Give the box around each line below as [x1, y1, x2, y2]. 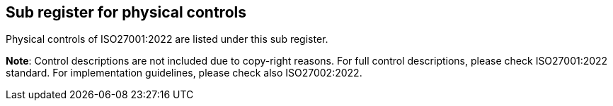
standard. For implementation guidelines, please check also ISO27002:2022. [6, 67, 362, 79]
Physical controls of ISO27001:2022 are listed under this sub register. [6, 33, 328, 46]
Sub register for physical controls [6, 4, 246, 21]
